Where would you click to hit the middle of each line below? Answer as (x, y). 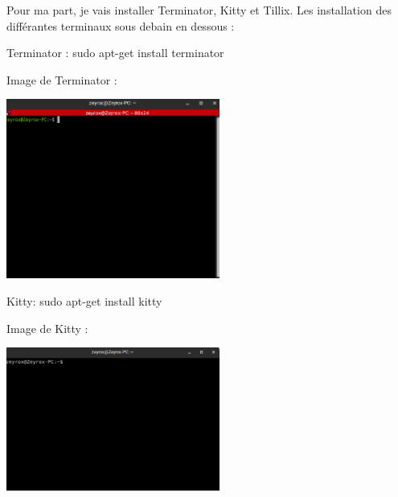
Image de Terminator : (62, 79)
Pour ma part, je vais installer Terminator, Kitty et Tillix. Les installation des (199, 10)
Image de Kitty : (47, 328)
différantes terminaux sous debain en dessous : (121, 25)
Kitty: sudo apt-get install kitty (84, 301)
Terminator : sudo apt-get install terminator (115, 53)
